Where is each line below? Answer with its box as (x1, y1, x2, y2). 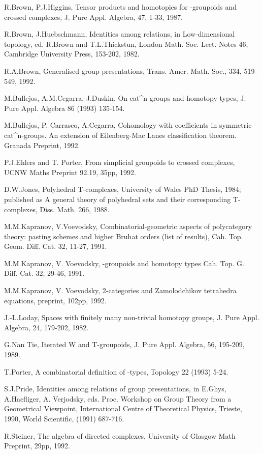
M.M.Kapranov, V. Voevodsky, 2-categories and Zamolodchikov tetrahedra (4, 285, 237, 296)
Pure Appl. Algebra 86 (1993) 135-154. (4, 102, 125, 113)
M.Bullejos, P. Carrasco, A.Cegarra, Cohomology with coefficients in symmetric (4, 120, 252, 130)
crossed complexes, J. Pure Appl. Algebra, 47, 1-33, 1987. (4, 11, 183, 22)
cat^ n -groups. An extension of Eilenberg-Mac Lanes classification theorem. (4, 129, 237, 140)
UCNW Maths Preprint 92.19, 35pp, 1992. (4, 166, 136, 177)
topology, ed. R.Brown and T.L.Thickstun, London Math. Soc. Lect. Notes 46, (4, 38, 248, 49)
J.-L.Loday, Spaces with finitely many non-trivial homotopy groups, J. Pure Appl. (4, 312, 259, 323)
